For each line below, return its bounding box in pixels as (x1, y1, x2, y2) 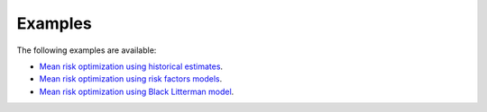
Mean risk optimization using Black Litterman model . (39, 86, 234, 97)
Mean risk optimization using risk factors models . (39, 73, 223, 84)
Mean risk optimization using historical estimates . (39, 61, 224, 72)
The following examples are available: (16, 45, 157, 56)
